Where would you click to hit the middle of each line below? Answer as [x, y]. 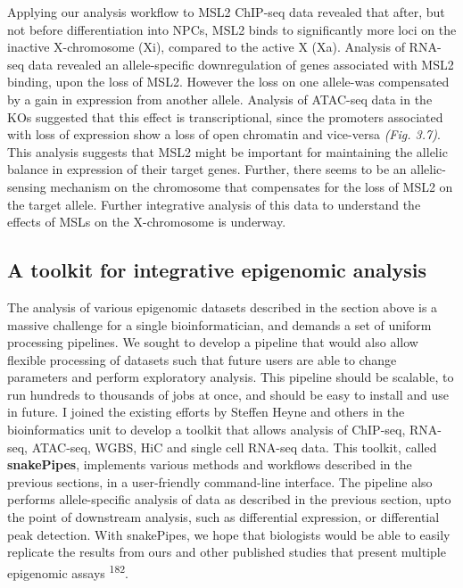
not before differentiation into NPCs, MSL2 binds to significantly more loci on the [232, 29]
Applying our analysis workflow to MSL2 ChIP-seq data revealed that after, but [226, 12]
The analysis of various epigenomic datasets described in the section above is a [223, 306]
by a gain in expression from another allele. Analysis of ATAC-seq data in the [220, 99]
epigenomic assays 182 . [68, 571]
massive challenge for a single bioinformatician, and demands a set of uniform [219, 324]
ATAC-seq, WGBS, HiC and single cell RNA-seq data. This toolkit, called [234, 447]
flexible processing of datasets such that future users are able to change [202, 359]
